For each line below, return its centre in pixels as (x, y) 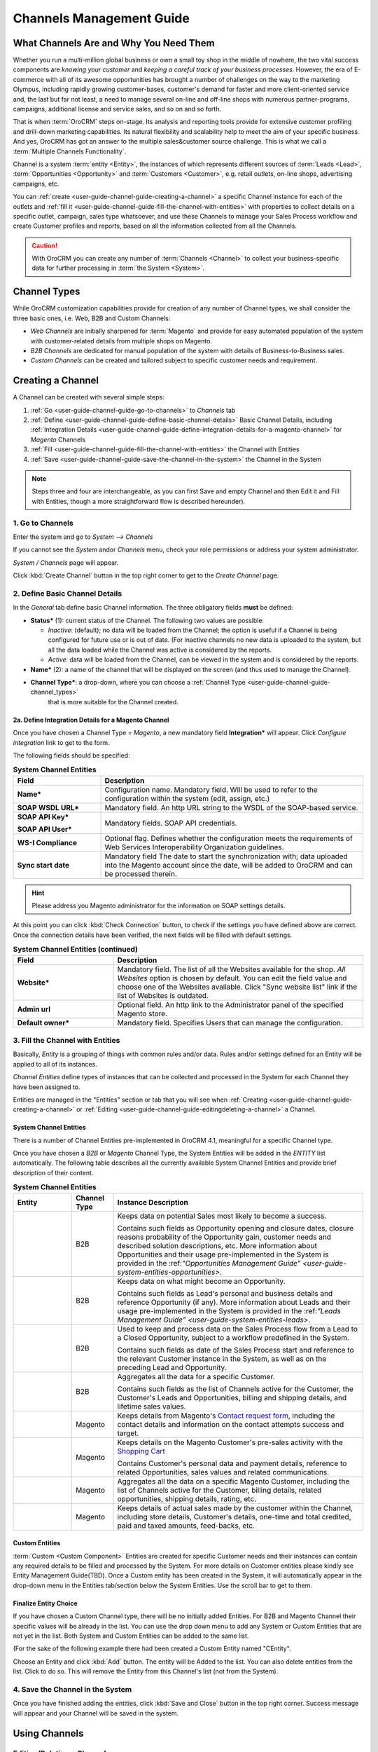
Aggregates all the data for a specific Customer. (196, 1376)
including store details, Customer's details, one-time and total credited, (234, 1517)
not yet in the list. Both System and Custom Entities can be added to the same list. (131, 1636)
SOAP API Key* (43, 816)
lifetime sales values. (152, 1407)
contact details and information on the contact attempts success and (231, 1424)
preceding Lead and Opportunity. (172, 1367)
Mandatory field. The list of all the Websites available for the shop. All (231, 969)
